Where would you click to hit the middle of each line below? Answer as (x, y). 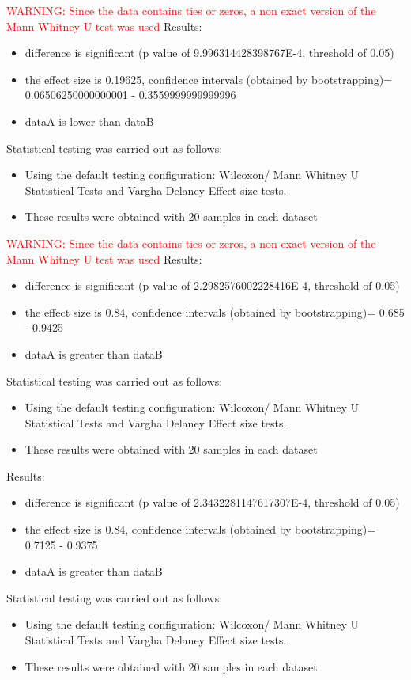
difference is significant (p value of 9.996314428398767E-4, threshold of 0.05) (209, 53)
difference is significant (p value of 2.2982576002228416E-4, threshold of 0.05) (212, 285)
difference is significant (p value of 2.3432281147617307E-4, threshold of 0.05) (212, 502)
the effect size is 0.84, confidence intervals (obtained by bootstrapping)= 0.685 (215, 312)
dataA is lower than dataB (89, 121)
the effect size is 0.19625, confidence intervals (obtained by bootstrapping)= (209, 79)
